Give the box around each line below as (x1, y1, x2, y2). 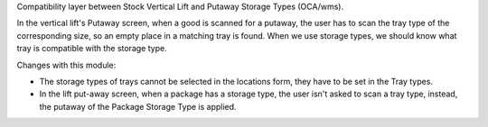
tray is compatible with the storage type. (16, 43, 167, 54)
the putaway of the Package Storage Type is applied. (39, 101, 237, 112)
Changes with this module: (16, 59, 117, 70)
